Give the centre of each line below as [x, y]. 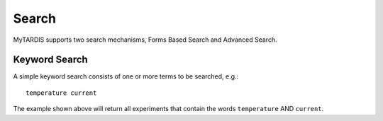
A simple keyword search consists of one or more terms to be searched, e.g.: [126, 76]
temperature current [61, 93]
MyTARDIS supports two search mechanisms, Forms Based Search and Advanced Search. [145, 40]
